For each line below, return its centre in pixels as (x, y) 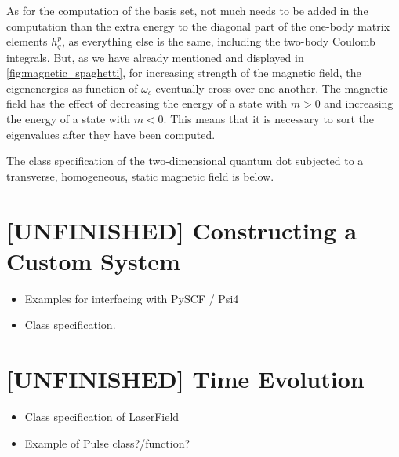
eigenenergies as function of (72, 88)
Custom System (93, 260)
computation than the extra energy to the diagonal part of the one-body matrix (198, 26)
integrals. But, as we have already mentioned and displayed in (155, 57)
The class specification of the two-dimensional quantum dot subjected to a (185, 161)
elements (27, 41)
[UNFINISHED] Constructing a (182, 230)
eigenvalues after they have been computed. (111, 134)
